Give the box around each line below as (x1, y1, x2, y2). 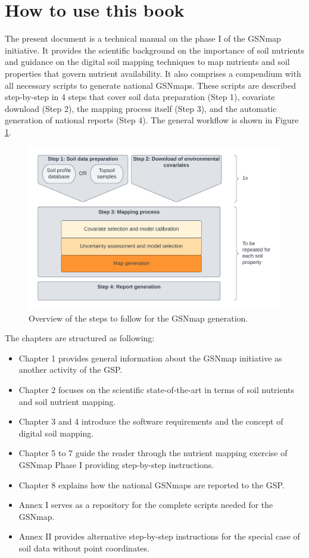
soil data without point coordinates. (18, 541, 149, 554)
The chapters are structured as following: (5, 332, 155, 344)
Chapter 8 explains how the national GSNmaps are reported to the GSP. (18, 478, 285, 491)
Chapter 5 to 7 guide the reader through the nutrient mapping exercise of (18, 447, 288, 459)
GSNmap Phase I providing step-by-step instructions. (18, 458, 214, 470)
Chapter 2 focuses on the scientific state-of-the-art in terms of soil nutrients (18, 383, 295, 395)
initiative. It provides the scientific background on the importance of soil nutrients (5, 43, 304, 56)
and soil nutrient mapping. (18, 395, 116, 407)
